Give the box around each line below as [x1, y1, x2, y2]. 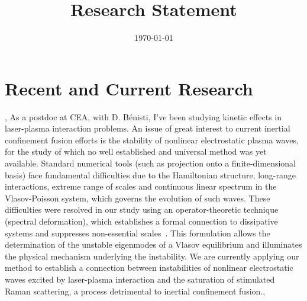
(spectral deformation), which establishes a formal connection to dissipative [5, 215, 278, 227]
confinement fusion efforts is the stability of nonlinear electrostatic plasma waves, [5, 133, 299, 146]
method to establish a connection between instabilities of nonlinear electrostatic [5, 261, 293, 274]
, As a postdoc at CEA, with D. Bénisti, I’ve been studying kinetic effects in [5, 110, 282, 123]
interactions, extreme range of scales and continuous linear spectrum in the [5, 180, 277, 193]
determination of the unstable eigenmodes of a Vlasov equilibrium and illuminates [5, 238, 302, 251]
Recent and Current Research [5, 76, 253, 100]
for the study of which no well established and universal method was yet [5, 145, 267, 158]
